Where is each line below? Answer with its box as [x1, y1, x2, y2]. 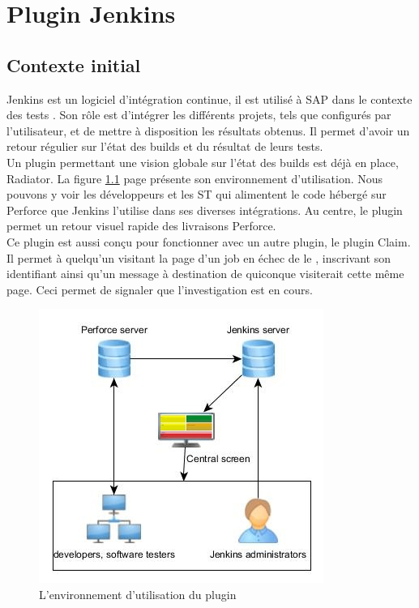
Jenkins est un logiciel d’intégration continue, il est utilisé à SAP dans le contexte [6, 90, 413, 107]
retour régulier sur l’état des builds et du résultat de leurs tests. [6, 138, 323, 155]
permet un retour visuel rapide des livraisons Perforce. [6, 217, 276, 234]
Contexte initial [6, 52, 141, 77]
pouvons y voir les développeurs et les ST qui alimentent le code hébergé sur [6, 186, 387, 203]
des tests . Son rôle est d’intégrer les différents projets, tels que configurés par [6, 106, 391, 123]
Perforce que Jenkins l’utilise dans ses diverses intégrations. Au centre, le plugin [6, 201, 403, 218]
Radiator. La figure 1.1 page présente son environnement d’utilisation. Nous [6, 169, 383, 186]
